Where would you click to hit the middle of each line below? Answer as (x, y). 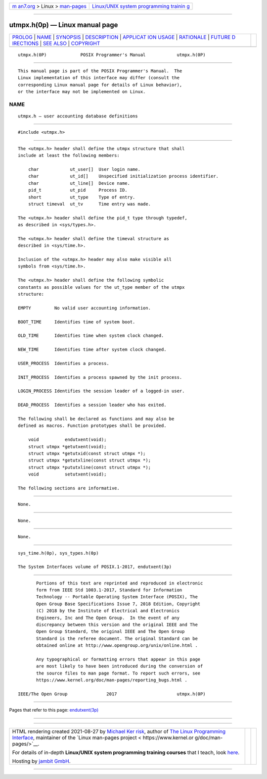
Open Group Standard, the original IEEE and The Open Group (111, 632)
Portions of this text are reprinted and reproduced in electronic (120, 583)
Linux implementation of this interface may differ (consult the (99, 78)
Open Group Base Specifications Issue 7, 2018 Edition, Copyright (118, 604)
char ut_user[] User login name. (84, 169)
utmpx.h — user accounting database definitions (78, 116)
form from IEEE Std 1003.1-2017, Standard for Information (109, 590)
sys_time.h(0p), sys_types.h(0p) (58, 553)
